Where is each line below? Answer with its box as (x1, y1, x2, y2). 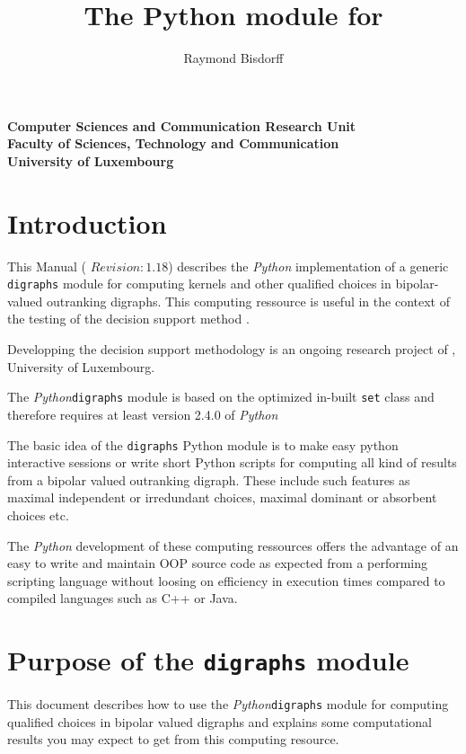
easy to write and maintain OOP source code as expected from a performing (7, 554, 428, 572)
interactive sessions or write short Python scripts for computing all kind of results (7, 453, 457, 472)
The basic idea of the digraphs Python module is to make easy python (7, 435, 399, 454)
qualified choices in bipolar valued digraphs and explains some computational (7, 712, 432, 731)
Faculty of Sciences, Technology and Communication (7, 134, 339, 153)
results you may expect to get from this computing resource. (7, 730, 339, 749)
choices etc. (7, 505, 69, 524)
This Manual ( (7, 256, 86, 275)
